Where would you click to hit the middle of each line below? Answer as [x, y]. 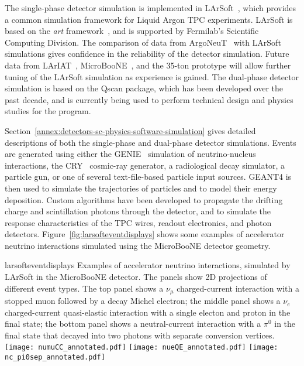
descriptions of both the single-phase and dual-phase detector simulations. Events [151, 142]
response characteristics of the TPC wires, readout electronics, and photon [138, 222]
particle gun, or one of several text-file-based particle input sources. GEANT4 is [148, 177]
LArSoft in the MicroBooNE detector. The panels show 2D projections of [136, 277]
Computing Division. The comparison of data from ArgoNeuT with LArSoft [143, 42]
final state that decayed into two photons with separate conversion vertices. [140, 335]
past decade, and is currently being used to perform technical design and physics [149, 99]
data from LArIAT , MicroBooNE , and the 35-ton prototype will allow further [148, 65]
